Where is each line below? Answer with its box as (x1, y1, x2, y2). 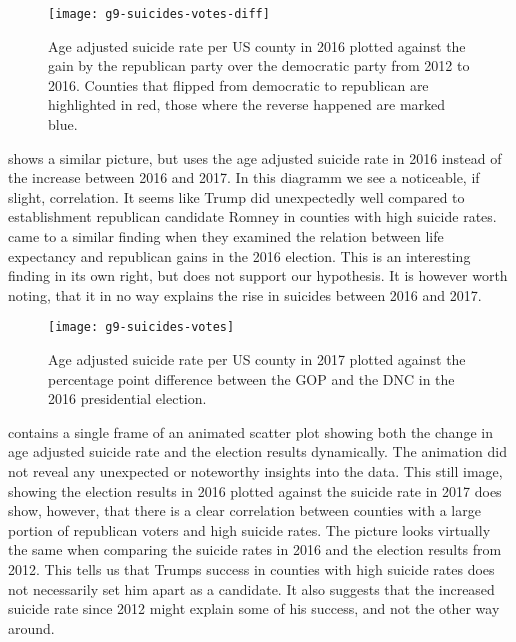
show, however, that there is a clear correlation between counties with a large (8, 500, 481, 521)
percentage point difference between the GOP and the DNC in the (48, 368, 455, 389)
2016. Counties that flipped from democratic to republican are (48, 74, 429, 95)
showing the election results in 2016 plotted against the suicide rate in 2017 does (8, 480, 502, 501)
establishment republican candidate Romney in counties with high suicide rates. (8, 206, 497, 227)
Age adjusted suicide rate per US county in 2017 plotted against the (48, 349, 466, 370)
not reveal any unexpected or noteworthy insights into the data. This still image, (8, 461, 503, 481)
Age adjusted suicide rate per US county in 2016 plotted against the (48, 35, 466, 56)
